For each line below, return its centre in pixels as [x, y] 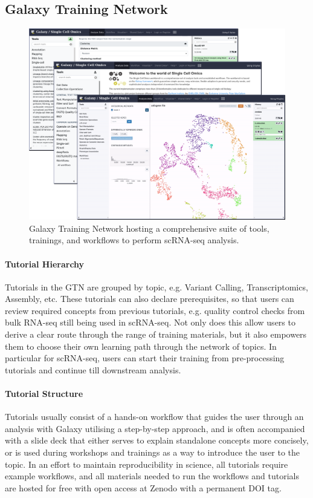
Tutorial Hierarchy [45, 264]
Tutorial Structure [44, 394]
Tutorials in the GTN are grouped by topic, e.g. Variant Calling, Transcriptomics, [156, 287]
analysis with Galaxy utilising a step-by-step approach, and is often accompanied [155, 428]
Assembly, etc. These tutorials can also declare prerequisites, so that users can [150, 299]
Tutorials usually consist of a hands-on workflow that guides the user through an [154, 417]
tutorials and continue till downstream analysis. [93, 369]
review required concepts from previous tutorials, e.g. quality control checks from [155, 310]
